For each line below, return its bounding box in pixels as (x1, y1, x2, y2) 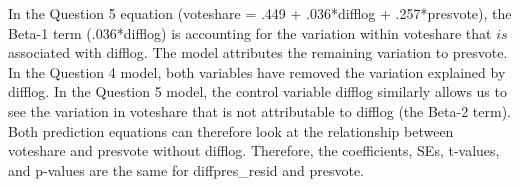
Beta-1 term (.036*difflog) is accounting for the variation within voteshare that (8, 22, 492, 43)
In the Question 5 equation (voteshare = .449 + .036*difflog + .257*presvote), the (8, 3, 512, 23)
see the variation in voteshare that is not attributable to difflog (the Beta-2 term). (8, 100, 512, 121)
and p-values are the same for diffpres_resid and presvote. (8, 159, 365, 180)
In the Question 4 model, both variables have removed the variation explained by (8, 61, 506, 82)
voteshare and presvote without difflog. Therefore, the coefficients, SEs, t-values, (8, 140, 500, 161)
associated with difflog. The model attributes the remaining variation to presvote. (8, 42, 508, 63)
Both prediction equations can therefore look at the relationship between (8, 120, 454, 141)
